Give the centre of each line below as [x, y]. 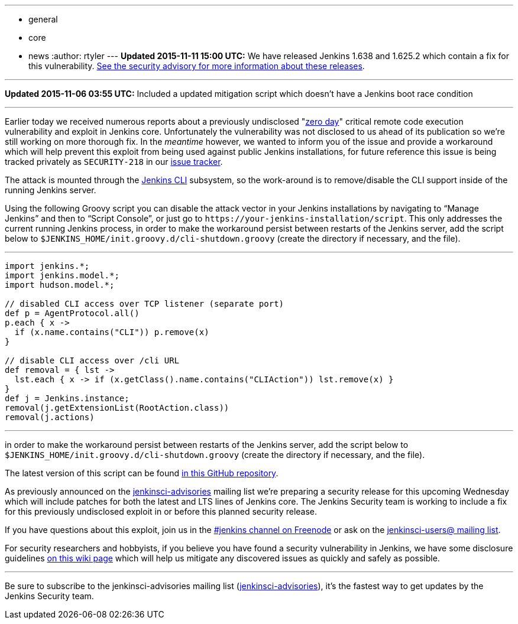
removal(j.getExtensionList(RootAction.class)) [117, 408]
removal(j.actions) [50, 417]
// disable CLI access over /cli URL [92, 360]
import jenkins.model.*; [62, 275]
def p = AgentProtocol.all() [72, 313]
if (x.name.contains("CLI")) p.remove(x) [112, 332]
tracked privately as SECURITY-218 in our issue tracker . [114, 162]
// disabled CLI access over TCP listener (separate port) [145, 304]
